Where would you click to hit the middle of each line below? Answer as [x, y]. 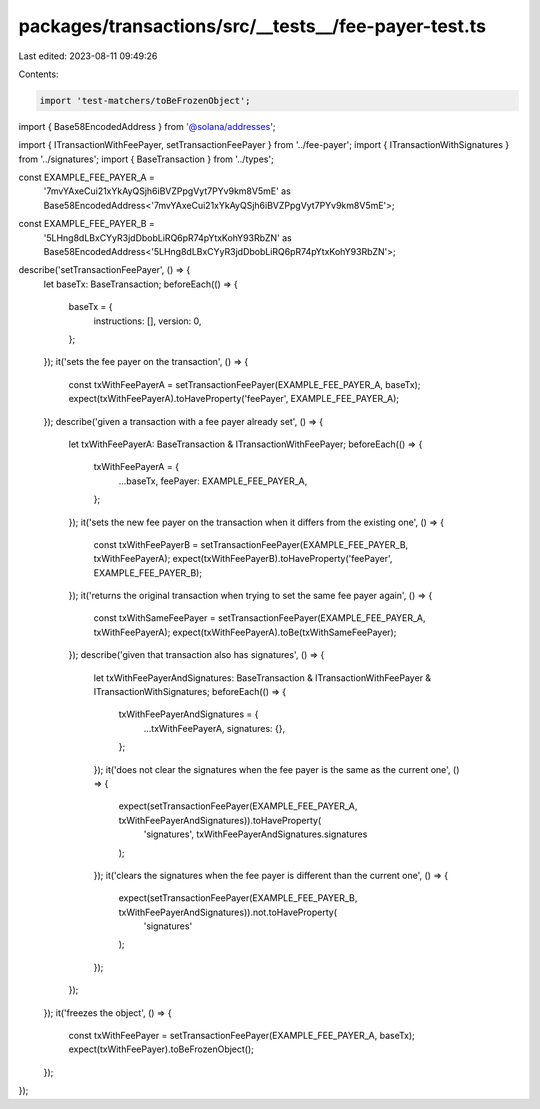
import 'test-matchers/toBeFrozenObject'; [145, 100]
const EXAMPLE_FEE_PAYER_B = [86, 224]
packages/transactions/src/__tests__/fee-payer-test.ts [252, 26]
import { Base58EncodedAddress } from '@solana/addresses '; [147, 126]
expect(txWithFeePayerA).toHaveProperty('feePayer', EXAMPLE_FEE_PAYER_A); [234, 399]
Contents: [38, 74]
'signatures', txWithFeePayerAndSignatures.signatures [255, 834]
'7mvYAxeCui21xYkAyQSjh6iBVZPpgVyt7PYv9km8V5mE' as [167, 191]
